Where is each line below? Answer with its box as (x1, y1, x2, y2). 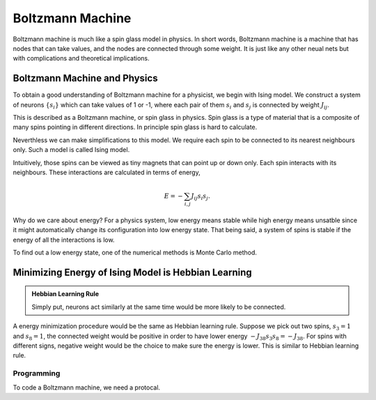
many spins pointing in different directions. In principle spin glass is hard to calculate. (13, 123, 258, 132)
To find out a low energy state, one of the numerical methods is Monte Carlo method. (13, 248, 258, 257)
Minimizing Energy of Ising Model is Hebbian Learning (13, 266, 252, 278)
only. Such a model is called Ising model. (13, 146, 130, 154)
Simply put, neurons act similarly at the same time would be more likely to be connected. (31, 302, 286, 311)
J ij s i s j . (191, 192, 210, 201)
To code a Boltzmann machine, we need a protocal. (13, 383, 160, 392)
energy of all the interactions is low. (13, 236, 115, 244)
